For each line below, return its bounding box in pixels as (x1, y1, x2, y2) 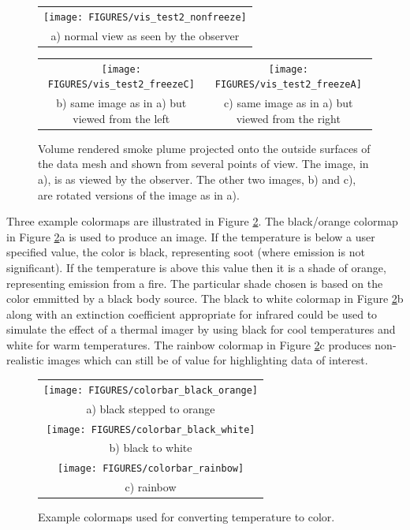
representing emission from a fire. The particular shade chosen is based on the (6, 274, 383, 291)
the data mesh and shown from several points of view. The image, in (38, 155, 369, 172)
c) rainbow (125, 479, 177, 495)
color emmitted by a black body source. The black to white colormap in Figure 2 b (6, 290, 404, 307)
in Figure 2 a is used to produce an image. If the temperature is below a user (6, 228, 375, 244)
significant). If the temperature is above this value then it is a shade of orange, (6, 259, 386, 275)
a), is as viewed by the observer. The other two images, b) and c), (38, 170, 356, 187)
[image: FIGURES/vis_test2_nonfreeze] (43, 11, 247, 23)
